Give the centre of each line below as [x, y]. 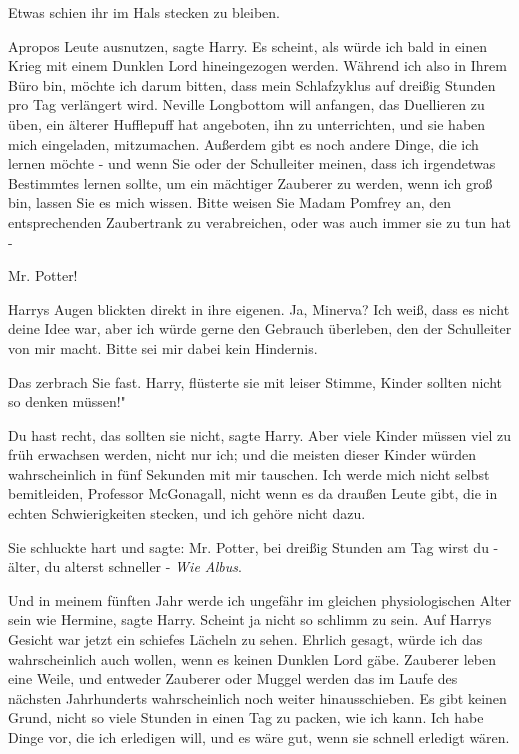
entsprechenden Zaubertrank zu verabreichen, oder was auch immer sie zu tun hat [259, 221]
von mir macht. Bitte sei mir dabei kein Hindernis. [163, 347]
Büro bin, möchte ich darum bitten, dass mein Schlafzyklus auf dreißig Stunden [252, 84]
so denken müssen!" [67, 401]
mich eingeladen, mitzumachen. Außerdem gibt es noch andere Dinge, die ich [243, 143]
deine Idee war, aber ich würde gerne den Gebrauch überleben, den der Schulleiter [260, 328]
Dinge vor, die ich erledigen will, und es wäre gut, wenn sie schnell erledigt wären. [259, 737]
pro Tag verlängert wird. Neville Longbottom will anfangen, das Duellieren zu [246, 104]
